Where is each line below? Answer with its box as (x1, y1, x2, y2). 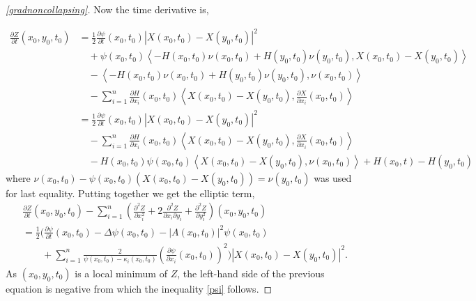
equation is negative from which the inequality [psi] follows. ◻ (6, 281, 272, 295)
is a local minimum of (75, 265, 167, 280)
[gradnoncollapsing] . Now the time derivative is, (6, 2, 209, 16)
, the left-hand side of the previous (177, 265, 325, 280)
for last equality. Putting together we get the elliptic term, (6, 185, 255, 200)
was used (314, 170, 352, 185)
